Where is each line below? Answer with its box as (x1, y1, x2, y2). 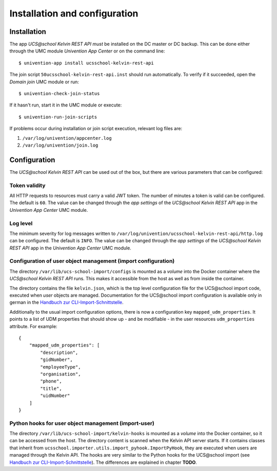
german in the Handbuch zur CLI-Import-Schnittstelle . (9, 299, 124, 305)
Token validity (9, 182, 46, 189)
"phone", (40, 378, 62, 384)
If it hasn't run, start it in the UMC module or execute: (9, 102, 122, 108)
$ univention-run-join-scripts (18, 114, 97, 120)
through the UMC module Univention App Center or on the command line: (9, 48, 165, 54)
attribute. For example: (9, 323, 57, 329)
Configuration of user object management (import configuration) (9, 258, 175, 265)
